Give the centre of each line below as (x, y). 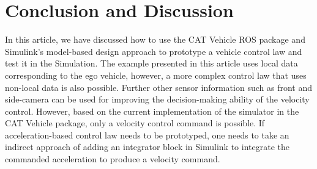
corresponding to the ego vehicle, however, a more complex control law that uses (156, 75)
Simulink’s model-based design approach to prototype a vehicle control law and (154, 51)
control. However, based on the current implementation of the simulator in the (152, 111)
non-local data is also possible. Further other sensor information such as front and (158, 87)
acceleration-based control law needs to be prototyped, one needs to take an (147, 135)
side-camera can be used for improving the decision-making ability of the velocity (157, 99)
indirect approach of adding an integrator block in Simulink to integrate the (147, 147)
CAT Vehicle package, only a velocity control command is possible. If (135, 123)
